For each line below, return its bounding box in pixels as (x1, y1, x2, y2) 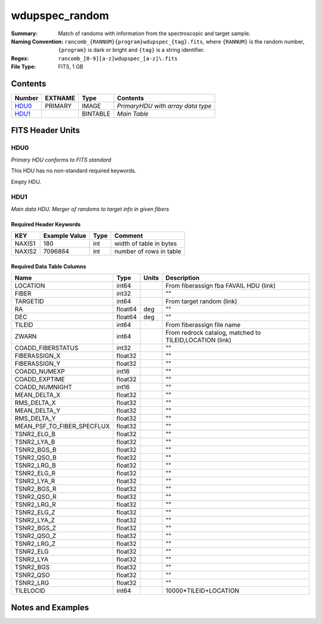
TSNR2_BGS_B (14, 446, 57, 454)
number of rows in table (114, 248, 181, 256)
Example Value (43, 231, 86, 240)
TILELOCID (14, 586, 46, 595)
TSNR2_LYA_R (14, 477, 55, 486)
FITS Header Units (11, 125, 80, 135)
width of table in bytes (114, 239, 177, 248)
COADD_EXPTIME (14, 375, 65, 384)
